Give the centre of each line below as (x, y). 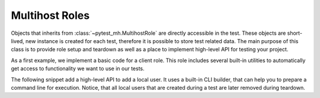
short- (295, 33)
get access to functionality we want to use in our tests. (78, 68)
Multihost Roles (50, 15)
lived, (18, 41)
